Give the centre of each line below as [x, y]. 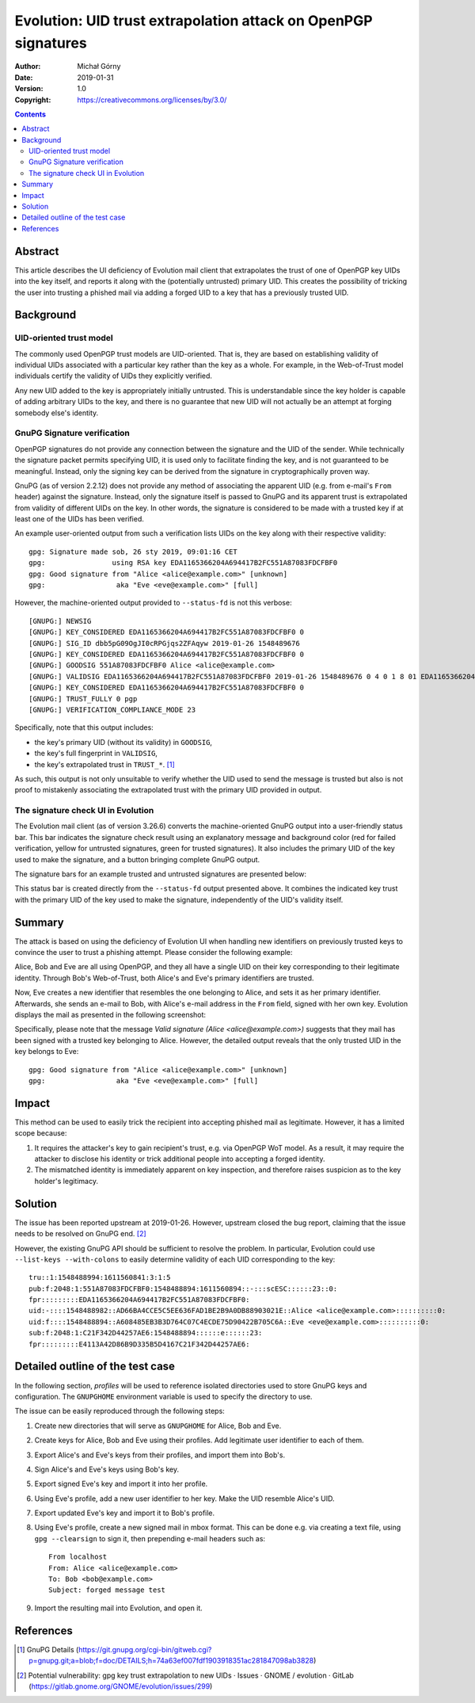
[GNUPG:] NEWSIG [60, 621]
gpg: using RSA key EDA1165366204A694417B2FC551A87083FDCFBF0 [183, 563]
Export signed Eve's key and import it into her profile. [121, 1484]
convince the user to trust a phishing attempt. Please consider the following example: [154, 953]
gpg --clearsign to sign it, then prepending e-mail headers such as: [150, 1538]
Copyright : [33, 100]
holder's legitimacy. [66, 1181]
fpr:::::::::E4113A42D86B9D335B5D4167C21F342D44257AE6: [139, 1344]
